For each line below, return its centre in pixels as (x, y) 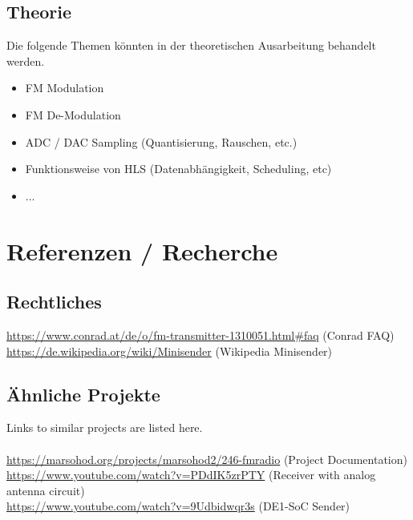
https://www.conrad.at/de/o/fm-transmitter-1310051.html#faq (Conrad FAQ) (200, 335)
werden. (26, 60)
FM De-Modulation (73, 114)
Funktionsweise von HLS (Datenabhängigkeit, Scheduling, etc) (178, 169)
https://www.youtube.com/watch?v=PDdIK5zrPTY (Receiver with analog (191, 475)
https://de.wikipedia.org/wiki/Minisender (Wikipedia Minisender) (170, 351)
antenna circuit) (46, 490)
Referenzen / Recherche (142, 250)
